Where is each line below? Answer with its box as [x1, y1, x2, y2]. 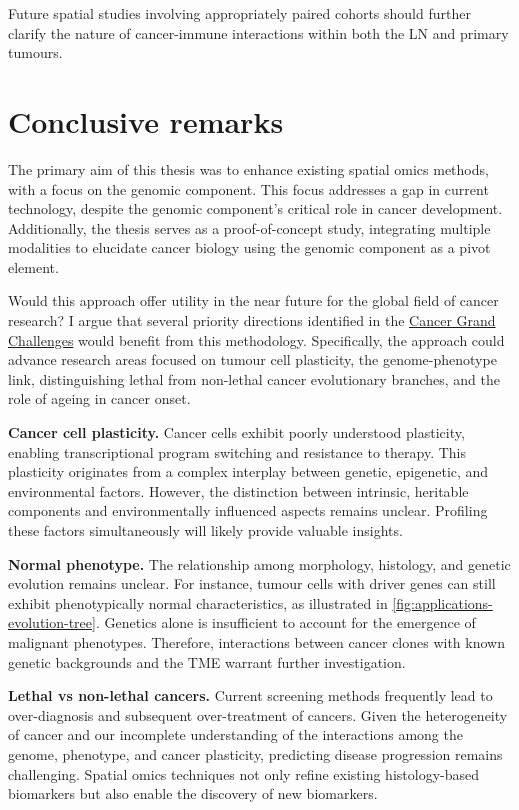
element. [8, 256, 59, 277]
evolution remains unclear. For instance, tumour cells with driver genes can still [8, 573, 496, 594]
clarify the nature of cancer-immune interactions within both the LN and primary [8, 22, 509, 43]
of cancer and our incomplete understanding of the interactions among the [8, 724, 463, 745]
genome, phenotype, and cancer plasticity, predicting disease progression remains [8, 743, 503, 764]
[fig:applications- [392, 592, 493, 613]
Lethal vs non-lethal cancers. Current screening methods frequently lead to [8, 685, 493, 706]
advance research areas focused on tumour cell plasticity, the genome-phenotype [8, 349, 497, 370]
